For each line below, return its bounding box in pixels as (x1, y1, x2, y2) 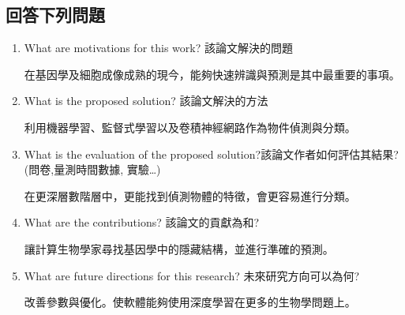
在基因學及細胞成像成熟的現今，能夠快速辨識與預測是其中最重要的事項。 (24, 66, 400, 82)
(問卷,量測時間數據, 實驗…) (24, 161, 161, 178)
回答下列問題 (6, 2, 105, 27)
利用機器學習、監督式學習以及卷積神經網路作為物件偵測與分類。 (24, 118, 356, 135)
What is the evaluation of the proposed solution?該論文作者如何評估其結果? (24, 145, 399, 162)
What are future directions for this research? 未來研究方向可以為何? (24, 267, 360, 283)
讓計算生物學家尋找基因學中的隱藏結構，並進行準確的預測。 (24, 240, 334, 257)
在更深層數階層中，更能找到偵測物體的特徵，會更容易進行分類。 (24, 187, 356, 204)
